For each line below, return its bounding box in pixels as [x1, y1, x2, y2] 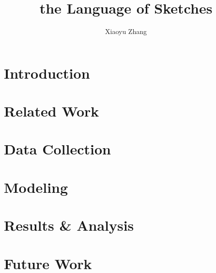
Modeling [4, 177, 68, 197]
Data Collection [4, 139, 111, 159]
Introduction [4, 63, 90, 83]
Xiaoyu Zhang [105, 26, 147, 36]
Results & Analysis [4, 215, 134, 235]
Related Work [4, 101, 99, 121]
